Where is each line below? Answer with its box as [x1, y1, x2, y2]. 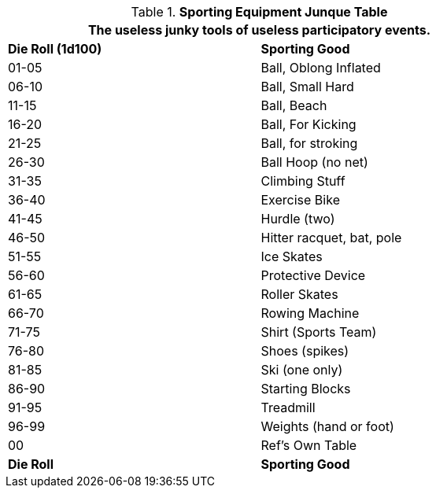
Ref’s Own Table [260, 437, 357, 453]
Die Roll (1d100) [8, 41, 102, 57]
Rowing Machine [260, 305, 360, 321]
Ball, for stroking [260, 135, 358, 151]
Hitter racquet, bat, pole [260, 230, 402, 245]
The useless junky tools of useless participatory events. [87, 22, 431, 38]
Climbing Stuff [260, 173, 345, 189]
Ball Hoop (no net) [260, 154, 368, 170]
